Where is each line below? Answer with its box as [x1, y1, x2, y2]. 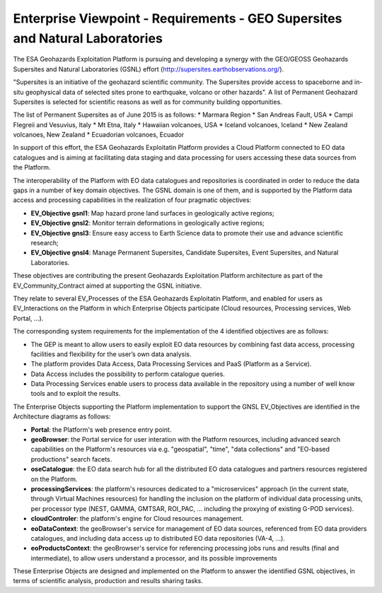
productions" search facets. [30, 454, 112, 463]
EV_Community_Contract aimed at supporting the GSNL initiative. [13, 281, 202, 290]
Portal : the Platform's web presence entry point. [30, 425, 172, 434]
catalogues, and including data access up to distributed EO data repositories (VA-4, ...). [30, 534, 286, 542]
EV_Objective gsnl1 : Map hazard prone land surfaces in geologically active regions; [30, 209, 275, 217]
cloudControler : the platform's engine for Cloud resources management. [30, 515, 244, 523]
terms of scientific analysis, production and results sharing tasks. [13, 577, 203, 585]
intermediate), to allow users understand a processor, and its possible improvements [30, 553, 277, 562]
